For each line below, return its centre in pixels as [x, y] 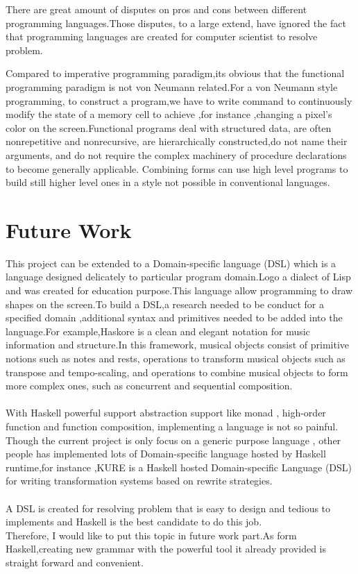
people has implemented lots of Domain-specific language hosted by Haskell [166, 454]
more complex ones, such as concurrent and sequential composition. [149, 386]
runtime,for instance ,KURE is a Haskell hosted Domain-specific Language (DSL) [179, 467]
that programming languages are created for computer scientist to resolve [162, 36]
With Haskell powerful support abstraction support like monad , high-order [166, 413]
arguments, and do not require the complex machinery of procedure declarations [176, 154]
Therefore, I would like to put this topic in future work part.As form [151, 535]
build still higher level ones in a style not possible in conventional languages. [168, 182]
